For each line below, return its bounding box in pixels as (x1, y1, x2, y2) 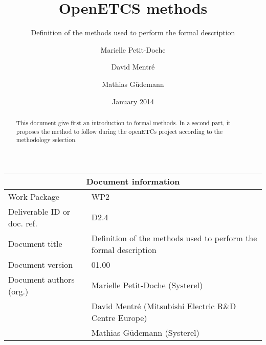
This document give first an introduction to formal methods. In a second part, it (16, 118, 231, 127)
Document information (86, 175, 180, 187)
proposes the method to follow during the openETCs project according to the (16, 127, 223, 135)
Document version (8, 258, 73, 270)
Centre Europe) (91, 311, 147, 324)
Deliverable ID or (8, 205, 70, 217)
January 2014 (112, 96, 154, 106)
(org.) (8, 285, 29, 297)
